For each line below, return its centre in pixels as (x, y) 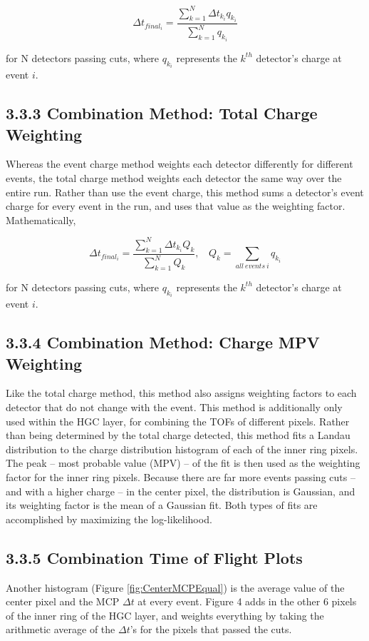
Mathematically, (41, 219)
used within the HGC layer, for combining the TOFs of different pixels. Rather (178, 421)
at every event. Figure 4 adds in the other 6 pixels (247, 601)
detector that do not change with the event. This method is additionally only (174, 407)
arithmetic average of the (61, 629)
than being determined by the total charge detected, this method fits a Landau (178, 435)
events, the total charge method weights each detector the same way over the (174, 177)
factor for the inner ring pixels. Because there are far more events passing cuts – (181, 477)
